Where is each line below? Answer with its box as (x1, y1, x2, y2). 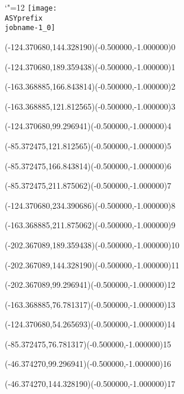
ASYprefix (5, 14, 43, 22)
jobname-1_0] (5, 24, 55, 32)
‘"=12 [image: (5, 1, 57, 13)
